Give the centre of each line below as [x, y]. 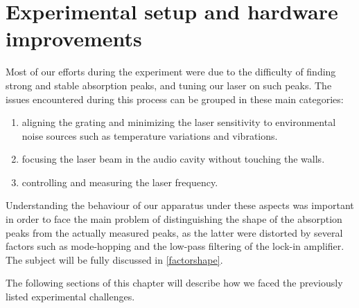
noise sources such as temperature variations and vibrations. [150, 135]
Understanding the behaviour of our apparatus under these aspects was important [180, 205]
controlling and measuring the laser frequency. [120, 182]
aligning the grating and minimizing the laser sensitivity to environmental [179, 122]
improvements [74, 38]
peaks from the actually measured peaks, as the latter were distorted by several [174, 232]
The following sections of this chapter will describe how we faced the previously [174, 283]
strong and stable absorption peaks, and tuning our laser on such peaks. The [169, 85]
